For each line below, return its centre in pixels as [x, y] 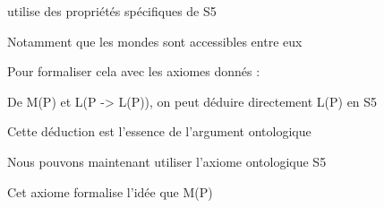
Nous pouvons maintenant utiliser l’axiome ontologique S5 [167, 161]
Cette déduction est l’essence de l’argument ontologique [159, 131]
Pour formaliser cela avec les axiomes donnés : [134, 71]
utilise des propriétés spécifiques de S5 [112, 11]
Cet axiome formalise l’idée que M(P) [110, 191]
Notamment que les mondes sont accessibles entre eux [155, 41]
